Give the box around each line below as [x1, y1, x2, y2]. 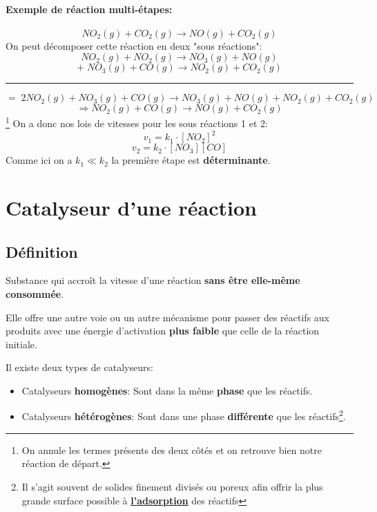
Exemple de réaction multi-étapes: [6, 1, 173, 16]
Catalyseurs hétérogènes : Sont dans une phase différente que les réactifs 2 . [21, 407, 346, 424]
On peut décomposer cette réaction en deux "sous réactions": [6, 38, 262, 53]
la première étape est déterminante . [111, 153, 271, 167]
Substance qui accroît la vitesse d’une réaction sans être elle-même [6, 273, 300, 287]
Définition [6, 240, 78, 262]
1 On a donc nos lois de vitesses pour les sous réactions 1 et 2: [6, 114, 268, 131]
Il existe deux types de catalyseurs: [6, 360, 153, 374]
